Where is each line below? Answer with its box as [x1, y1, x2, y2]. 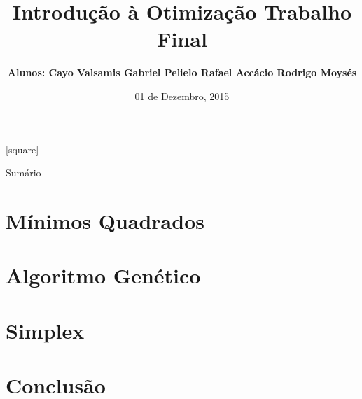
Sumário [6, 165, 41, 180]
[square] [6, 141, 39, 156]
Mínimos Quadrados [6, 206, 204, 234]
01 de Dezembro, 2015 [134, 88, 230, 103]
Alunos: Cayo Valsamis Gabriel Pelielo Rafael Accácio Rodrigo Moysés [7, 65, 357, 80]
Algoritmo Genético [6, 261, 201, 290]
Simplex [6, 316, 85, 344]
